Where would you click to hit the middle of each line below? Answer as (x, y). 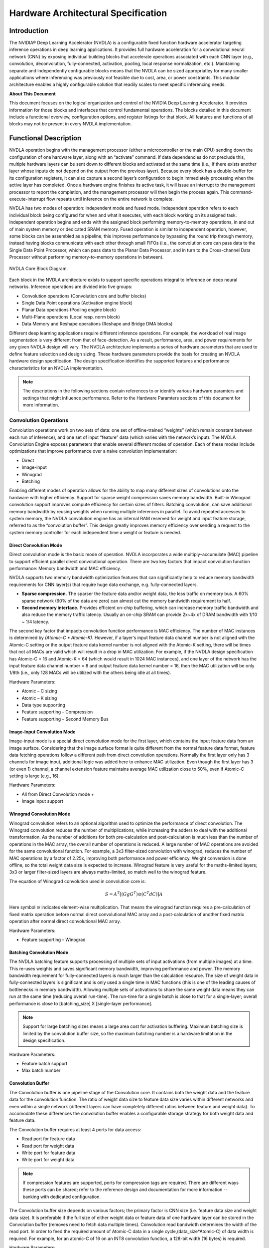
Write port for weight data (48, 1160)
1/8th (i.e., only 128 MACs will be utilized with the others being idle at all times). (90, 673)
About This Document (32, 94)
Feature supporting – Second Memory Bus (65, 719)
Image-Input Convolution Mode (42, 732)
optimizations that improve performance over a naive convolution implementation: (93, 451)
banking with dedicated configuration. (62, 1197)
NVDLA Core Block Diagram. (39, 268)
